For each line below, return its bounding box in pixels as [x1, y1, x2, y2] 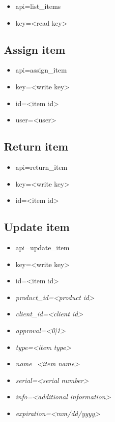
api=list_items [15, 1, 61, 11]
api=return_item [15, 161, 68, 172]
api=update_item [15, 242, 70, 252]
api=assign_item [15, 65, 67, 75]
